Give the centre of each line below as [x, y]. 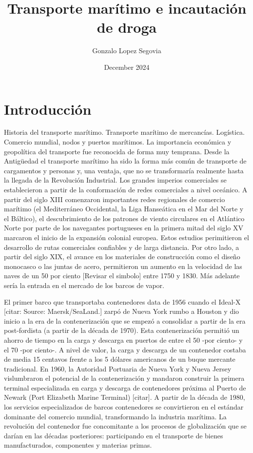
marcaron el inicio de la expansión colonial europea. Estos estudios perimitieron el [126, 237]
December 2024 [127, 67]
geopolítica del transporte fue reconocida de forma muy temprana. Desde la [117, 151]
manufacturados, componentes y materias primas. [78, 445]
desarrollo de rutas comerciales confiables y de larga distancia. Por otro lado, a [122, 247]
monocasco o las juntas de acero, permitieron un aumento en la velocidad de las [123, 266]
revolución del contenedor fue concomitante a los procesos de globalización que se [125, 426]
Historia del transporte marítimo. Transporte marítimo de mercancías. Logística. [125, 132]
